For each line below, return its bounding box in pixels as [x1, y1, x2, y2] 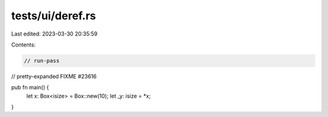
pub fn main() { [11, 84, 49, 91]
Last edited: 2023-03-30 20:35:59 [11, 30, 98, 37]
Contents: [11, 41, 36, 48]
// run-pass [24, 57, 60, 64]
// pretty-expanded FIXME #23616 [11, 72, 97, 80]
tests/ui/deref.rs [11, 9, 97, 22]
